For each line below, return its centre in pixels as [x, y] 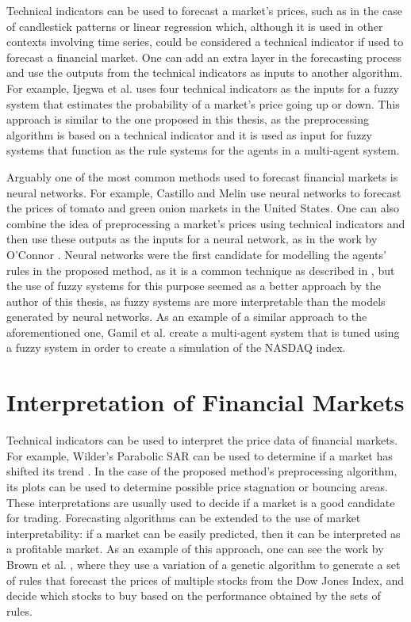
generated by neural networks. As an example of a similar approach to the [187, 317]
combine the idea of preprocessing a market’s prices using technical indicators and [206, 223]
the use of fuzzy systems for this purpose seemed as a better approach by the [194, 286]
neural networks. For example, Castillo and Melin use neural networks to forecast [204, 192]
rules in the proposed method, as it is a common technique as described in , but [201, 270]
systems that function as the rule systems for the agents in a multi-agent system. [203, 150]
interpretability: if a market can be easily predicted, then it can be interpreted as [204, 533]
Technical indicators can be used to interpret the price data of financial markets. [202, 440]
